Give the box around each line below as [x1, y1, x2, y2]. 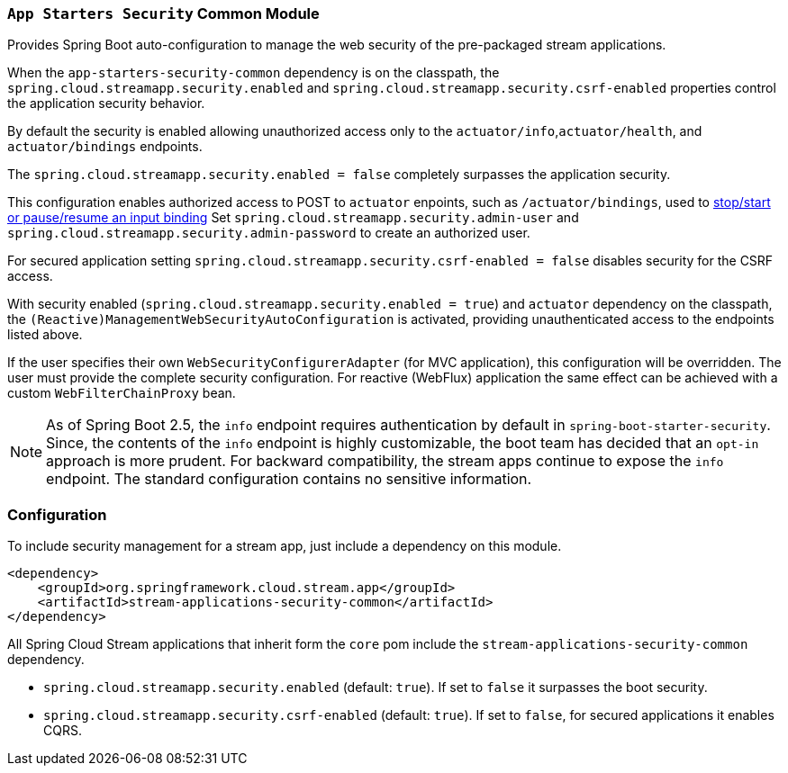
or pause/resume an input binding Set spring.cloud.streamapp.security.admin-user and [7, 210, 579, 226]
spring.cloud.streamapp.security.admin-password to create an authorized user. [7, 225, 530, 241]
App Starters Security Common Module [7, 4, 320, 22]
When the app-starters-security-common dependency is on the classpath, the [7, 65, 500, 81]
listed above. [7, 327, 83, 343]
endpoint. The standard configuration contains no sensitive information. [46, 470, 532, 489]
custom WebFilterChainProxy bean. [7, 385, 236, 401]
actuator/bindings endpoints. [7, 139, 203, 155]
